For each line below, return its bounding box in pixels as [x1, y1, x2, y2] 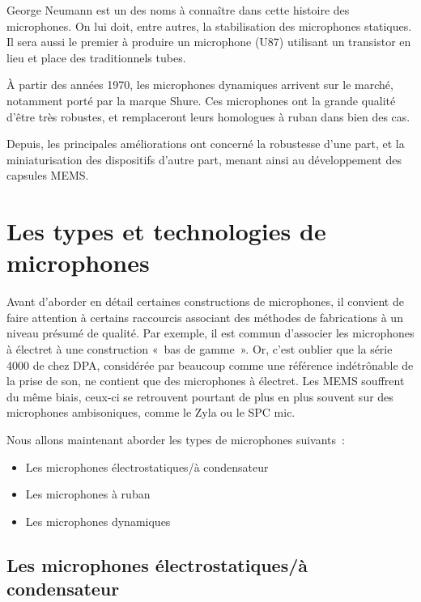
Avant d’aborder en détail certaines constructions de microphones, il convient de [6, 293, 404, 310]
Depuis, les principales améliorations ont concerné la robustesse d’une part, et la [6, 135, 405, 152]
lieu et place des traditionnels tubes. [6, 49, 186, 66]
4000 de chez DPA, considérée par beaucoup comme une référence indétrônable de [6, 356, 414, 373]
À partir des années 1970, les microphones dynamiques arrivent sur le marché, [6, 76, 393, 93]
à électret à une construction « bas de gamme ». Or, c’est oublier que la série [6, 341, 393, 358]
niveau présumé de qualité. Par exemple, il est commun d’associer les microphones [6, 324, 415, 341]
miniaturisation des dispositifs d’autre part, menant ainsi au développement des [6, 150, 402, 167]
